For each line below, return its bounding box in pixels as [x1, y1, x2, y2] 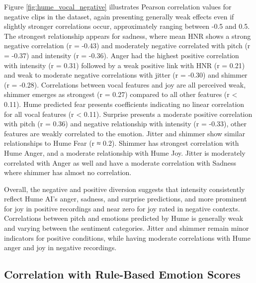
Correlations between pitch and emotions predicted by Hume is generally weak [4, 213, 244, 223]
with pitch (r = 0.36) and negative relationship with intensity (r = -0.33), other [4, 118, 247, 129]
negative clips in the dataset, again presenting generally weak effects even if [4, 11, 234, 21]
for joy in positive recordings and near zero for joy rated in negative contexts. [4, 203, 240, 213]
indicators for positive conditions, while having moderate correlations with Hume [4, 232, 251, 243]
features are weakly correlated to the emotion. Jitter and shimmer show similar [4, 128, 245, 138]
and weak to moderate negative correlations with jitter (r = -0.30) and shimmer [4, 70, 248, 80]
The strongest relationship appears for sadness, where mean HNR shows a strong [4, 30, 251, 41]
